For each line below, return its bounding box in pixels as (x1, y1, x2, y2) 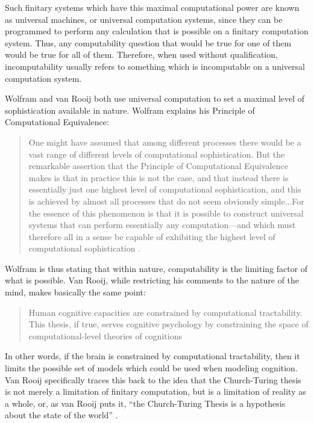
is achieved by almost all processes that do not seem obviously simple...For (28, 194, 304, 207)
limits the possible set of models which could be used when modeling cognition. (5, 362, 298, 374)
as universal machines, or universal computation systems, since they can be (5, 13, 283, 25)
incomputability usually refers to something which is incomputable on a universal (5, 60, 305, 72)
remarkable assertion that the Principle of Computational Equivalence (28, 159, 288, 172)
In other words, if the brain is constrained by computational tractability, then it (5, 350, 300, 362)
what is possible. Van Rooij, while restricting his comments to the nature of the (5, 274, 300, 286)
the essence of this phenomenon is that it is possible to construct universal (28, 206, 304, 219)
